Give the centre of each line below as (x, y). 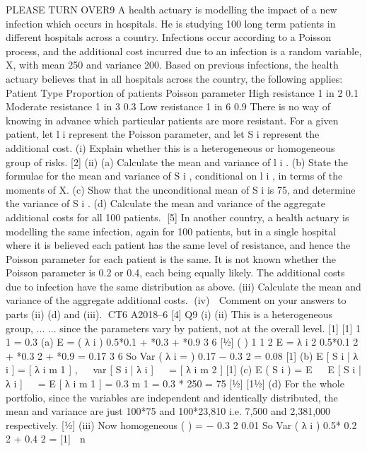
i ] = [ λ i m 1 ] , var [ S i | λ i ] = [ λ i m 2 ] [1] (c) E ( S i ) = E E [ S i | (183, 369)
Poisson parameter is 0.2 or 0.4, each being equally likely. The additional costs (175, 273)
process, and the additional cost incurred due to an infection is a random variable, (184, 51)
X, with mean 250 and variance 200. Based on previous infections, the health (172, 65)
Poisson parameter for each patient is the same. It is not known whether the (171, 258)
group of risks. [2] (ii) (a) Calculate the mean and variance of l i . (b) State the (177, 162)
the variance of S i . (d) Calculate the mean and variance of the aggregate (165, 203)
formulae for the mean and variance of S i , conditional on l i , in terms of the (174, 176)
